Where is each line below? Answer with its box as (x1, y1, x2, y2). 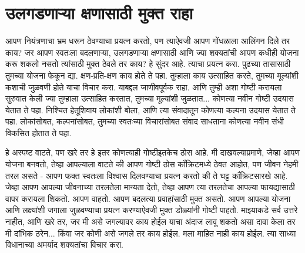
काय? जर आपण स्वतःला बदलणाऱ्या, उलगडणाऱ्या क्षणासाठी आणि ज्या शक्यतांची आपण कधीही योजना (5, 46, 299, 58)
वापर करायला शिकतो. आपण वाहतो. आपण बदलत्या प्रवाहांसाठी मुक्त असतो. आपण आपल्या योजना (5, 192, 291, 204)
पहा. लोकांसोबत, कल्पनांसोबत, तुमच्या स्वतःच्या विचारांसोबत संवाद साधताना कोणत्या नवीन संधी (5, 115, 284, 127)
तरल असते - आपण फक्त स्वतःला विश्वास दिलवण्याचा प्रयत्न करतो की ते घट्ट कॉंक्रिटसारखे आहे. (5, 169, 288, 181)
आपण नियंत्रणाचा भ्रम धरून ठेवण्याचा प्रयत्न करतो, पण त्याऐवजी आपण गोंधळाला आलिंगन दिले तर (5, 35, 290, 47)
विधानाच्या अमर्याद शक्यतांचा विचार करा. (5, 238, 123, 251)
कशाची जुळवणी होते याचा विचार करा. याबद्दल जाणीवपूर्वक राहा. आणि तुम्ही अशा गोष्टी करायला (5, 80, 282, 93)
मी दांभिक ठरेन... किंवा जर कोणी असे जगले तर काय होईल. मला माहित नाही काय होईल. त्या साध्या (5, 227, 296, 239)
